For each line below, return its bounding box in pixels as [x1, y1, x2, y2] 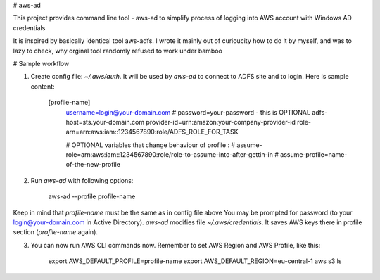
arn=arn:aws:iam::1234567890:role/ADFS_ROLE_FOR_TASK [65, 127, 239, 136]
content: [30, 82, 56, 91]
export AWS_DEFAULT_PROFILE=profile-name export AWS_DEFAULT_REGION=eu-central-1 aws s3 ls [48, 257, 342, 265]
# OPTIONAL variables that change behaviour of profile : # [65, 141, 236, 149]
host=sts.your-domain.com [65, 117, 145, 126]
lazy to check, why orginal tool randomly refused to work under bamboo [13, 46, 223, 55]
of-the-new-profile [65, 160, 121, 169]
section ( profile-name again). [13, 228, 99, 236]
